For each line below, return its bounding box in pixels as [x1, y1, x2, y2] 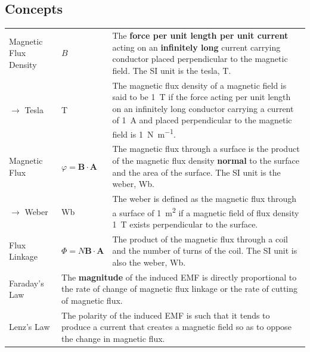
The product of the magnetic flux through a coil [112, 232, 288, 245]
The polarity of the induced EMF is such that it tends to [61, 309, 270, 321]
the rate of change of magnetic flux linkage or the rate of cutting [61, 282, 298, 295]
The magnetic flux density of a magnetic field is [112, 79, 287, 91]
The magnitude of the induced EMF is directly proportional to [61, 270, 297, 283]
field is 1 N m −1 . [112, 126, 176, 140]
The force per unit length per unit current [112, 29, 289, 41]
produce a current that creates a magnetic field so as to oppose [61, 320, 292, 333]
